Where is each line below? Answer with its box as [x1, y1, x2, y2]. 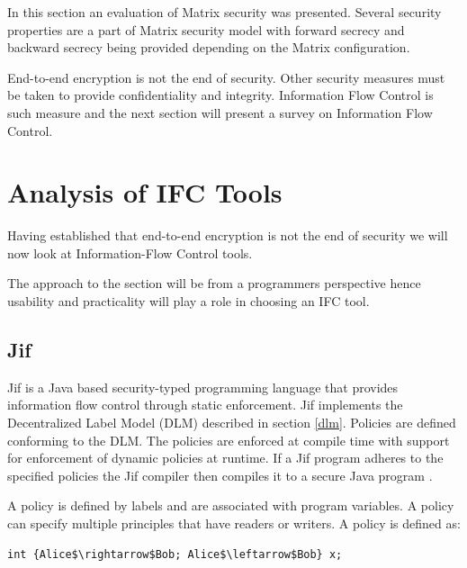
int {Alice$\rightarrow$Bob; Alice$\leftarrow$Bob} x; [7, 547, 343, 561]
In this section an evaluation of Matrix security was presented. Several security [7, 3, 442, 21]
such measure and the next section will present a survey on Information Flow [7, 103, 433, 122]
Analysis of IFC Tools [7, 174, 283, 211]
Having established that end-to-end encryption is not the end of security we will [7, 226, 448, 245]
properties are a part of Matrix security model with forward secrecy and [7, 20, 405, 39]
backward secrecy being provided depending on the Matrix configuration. [7, 38, 410, 57]
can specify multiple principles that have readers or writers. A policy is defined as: [7, 514, 461, 533]
